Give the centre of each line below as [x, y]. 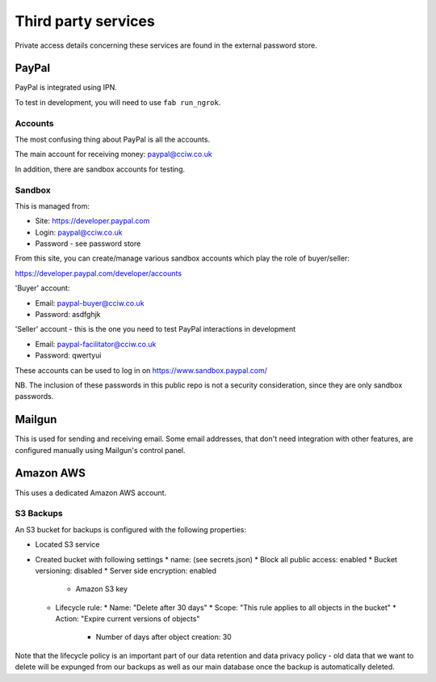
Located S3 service [67, 544]
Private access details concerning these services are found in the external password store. [166, 45]
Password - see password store [88, 244]
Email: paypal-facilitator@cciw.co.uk [96, 344]
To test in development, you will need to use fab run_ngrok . [118, 102]
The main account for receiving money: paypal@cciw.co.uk [114, 155]
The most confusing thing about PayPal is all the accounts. [112, 139]
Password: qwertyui [68, 355]
